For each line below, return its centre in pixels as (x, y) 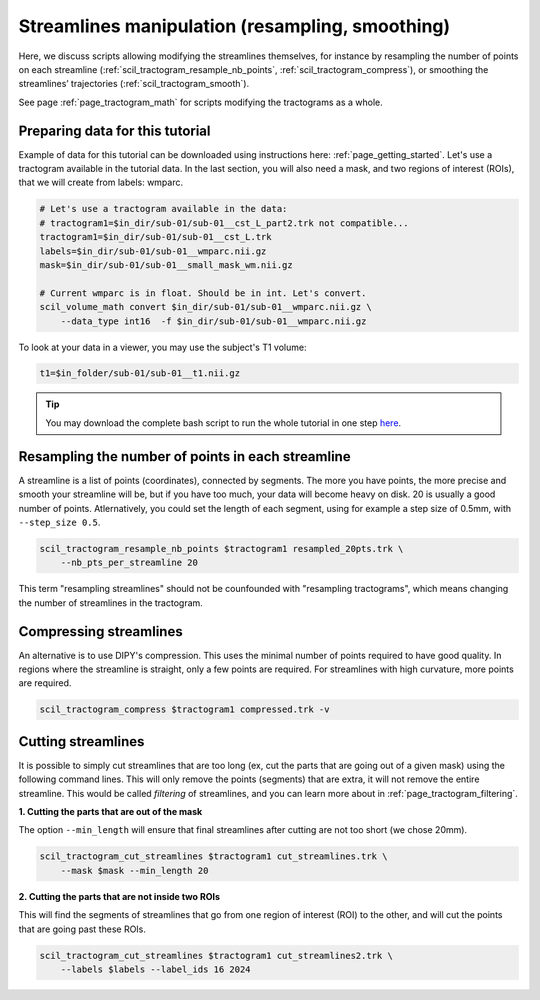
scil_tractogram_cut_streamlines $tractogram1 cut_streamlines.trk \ (213, 856)
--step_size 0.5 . (59, 522)
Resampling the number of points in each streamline (184, 456)
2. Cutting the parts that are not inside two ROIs (119, 896)
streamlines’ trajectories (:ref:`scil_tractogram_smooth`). (134, 84)
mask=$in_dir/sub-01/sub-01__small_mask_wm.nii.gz (166, 264)
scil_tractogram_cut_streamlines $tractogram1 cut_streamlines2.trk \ (216, 955)
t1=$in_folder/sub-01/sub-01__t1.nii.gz (139, 373)
